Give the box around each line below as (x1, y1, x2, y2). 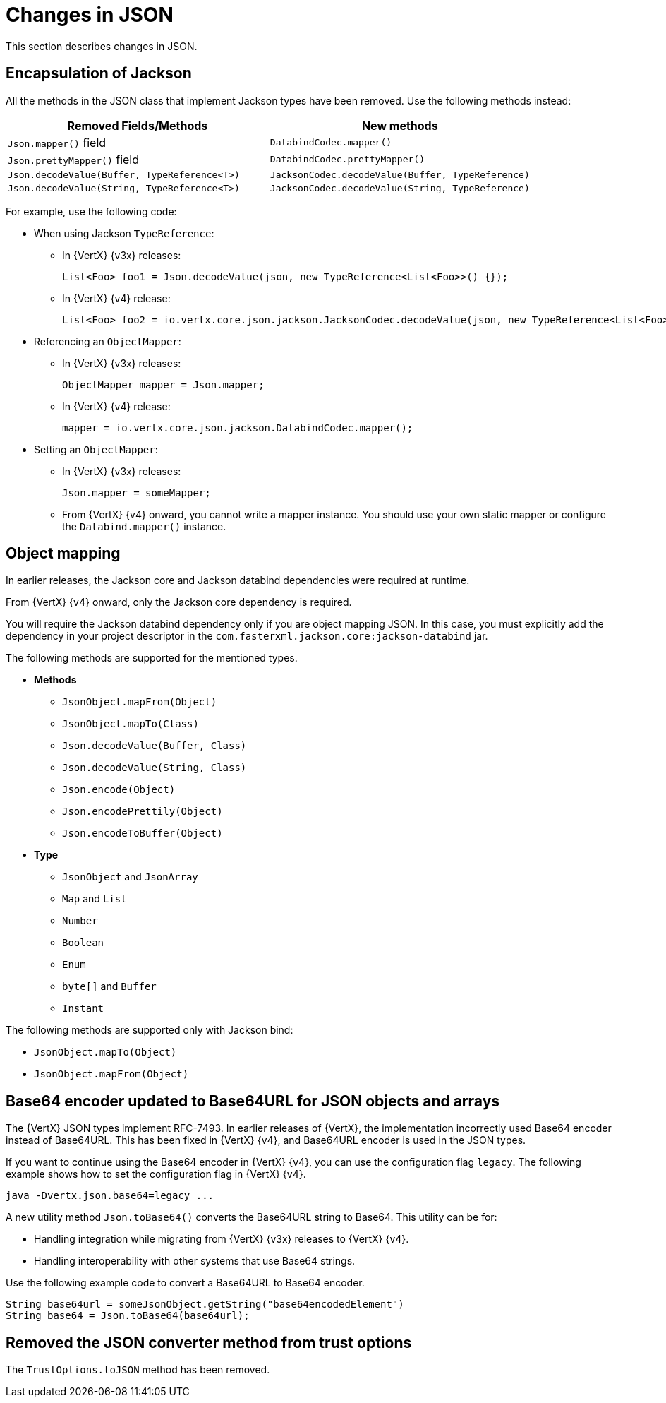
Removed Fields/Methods (67, 118, 208, 133)
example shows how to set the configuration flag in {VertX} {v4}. (6, 1168, 306, 1181)
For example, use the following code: (6, 205, 177, 217)
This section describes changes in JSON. (6, 40, 198, 52)
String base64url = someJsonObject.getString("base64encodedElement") (6, 1298, 404, 1311)
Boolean (62, 937, 104, 949)
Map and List (62, 892, 127, 905)
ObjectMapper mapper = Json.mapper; (62, 378, 265, 390)
